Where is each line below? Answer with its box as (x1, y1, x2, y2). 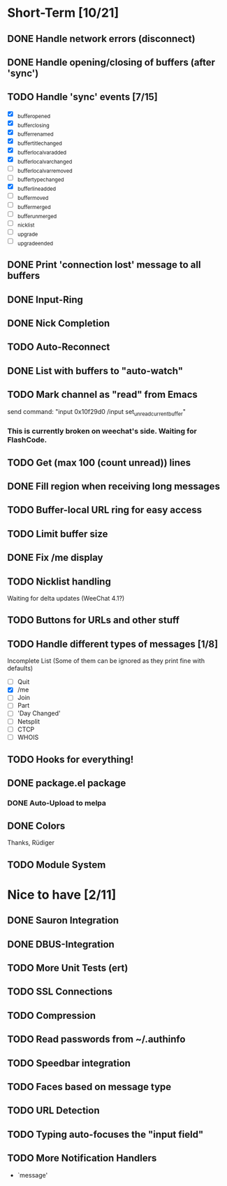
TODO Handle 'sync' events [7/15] (7, 91, 159, 103)
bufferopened (17, 113, 51, 120)
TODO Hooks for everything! (7, 754, 134, 766)
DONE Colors (7, 820, 66, 831)
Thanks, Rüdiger (7, 838, 54, 847)
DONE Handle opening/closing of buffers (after (7, 56, 215, 68)
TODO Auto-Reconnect (7, 341, 110, 353)
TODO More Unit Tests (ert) (7, 962, 129, 973)
